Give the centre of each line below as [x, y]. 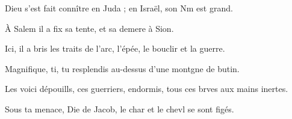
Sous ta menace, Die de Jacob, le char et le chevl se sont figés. [120, 108]
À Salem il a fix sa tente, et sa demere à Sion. [89, 28]
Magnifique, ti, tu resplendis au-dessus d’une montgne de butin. [122, 68]
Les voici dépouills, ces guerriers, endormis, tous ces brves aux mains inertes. [147, 89]
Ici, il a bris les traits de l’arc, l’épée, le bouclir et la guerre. [115, 48]
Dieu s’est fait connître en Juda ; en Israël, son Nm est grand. [119, 8]
